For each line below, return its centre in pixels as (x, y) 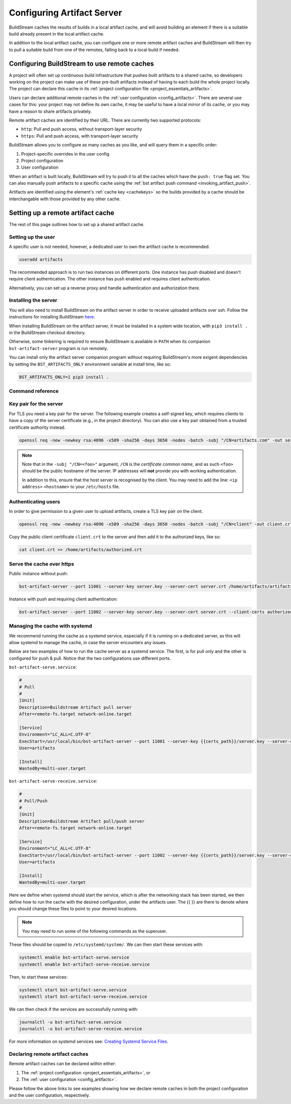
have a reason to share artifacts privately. (50, 111)
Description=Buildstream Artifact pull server (75, 707)
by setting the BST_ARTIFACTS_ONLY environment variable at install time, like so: (90, 364)
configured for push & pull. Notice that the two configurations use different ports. (90, 658)
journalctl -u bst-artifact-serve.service (70, 1022)
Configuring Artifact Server (65, 13)
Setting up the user (32, 237)
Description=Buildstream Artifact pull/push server (82, 821)
